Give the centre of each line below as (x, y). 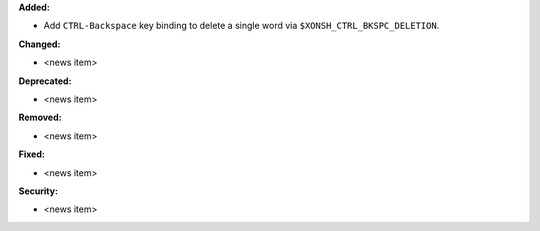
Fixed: (31, 154)
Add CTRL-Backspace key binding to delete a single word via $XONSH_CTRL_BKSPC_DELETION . (241, 26)
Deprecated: (45, 81)
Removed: (40, 117)
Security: (38, 191)
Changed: (39, 44)
